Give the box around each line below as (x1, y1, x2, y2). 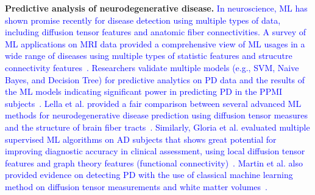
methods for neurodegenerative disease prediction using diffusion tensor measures (5, 109, 308, 121)
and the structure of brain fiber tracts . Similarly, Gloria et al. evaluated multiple (5, 120, 310, 133)
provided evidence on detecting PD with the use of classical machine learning (5, 168, 293, 181)
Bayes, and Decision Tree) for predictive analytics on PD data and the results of (5, 73, 305, 86)
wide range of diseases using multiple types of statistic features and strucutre (5, 49, 292, 62)
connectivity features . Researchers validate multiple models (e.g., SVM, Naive (5, 61, 299, 74)
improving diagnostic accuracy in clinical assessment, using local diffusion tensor (5, 145, 305, 157)
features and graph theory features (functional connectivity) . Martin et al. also (5, 156, 303, 169)
